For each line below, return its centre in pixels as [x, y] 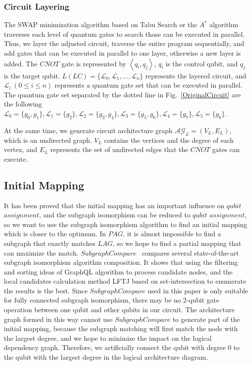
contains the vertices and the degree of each [169, 140]
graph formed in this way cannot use [58, 319]
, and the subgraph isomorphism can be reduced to [115, 215]
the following [23, 104]
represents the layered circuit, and [196, 75]
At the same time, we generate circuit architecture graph [88, 130]
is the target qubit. [32, 75]
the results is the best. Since [46, 290]
